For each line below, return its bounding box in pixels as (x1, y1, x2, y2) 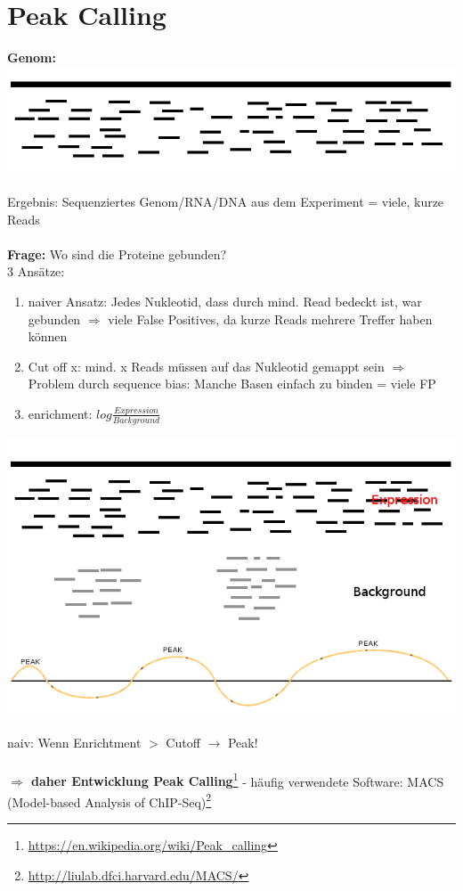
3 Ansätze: (7, 262, 65, 281)
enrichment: (28, 404, 93, 422)
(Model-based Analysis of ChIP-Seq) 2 (7, 789, 212, 811)
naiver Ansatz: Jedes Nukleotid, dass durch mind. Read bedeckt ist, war (28, 292, 422, 310)
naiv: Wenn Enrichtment (7, 733, 142, 752)
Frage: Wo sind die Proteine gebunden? (7, 244, 227, 263)
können (28, 327, 68, 346)
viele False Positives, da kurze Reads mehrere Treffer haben (108, 309, 433, 328)
